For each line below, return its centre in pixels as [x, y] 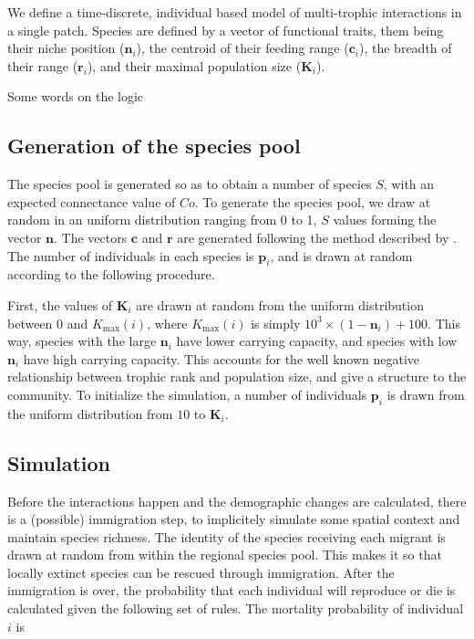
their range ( [43, 65]
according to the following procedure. [111, 274]
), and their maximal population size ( [194, 65]
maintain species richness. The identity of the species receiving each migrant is [227, 536]
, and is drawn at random [341, 255]
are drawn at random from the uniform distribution [280, 304]
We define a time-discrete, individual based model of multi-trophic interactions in [235, 12]
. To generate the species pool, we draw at [313, 201]
